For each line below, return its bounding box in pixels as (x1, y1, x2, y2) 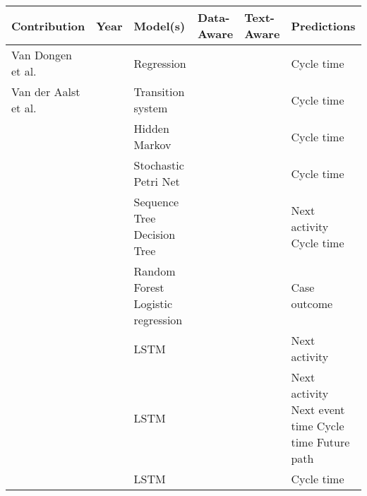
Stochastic (133, 157, 184, 173)
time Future (291, 434, 350, 450)
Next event (291, 401, 345, 418)
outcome (291, 295, 333, 312)
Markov (133, 136, 172, 153)
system (133, 100, 168, 116)
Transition (133, 83, 185, 100)
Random (133, 263, 176, 279)
